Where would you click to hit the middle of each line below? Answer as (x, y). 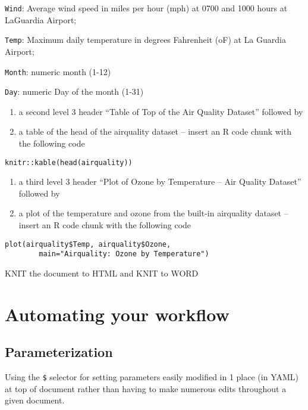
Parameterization (59, 352)
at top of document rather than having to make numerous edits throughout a (146, 388)
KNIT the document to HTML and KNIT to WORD (102, 273)
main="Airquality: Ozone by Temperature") (124, 254)
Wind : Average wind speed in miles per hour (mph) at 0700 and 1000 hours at (146, 8)
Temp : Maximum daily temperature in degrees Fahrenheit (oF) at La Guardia (145, 40)
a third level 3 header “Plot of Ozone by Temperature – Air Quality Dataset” (160, 181)
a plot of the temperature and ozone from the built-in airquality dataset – (153, 213)
